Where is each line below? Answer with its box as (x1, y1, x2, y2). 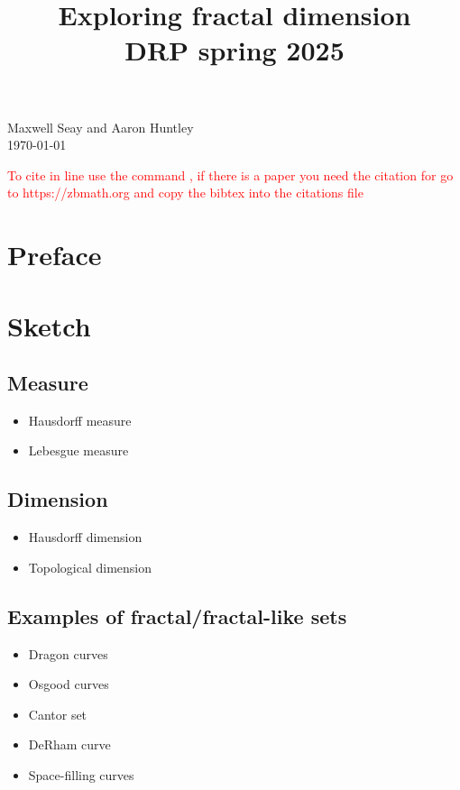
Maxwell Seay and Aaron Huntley (7, 117, 194, 136)
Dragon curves (28, 644, 108, 663)
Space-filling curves (28, 766, 134, 785)
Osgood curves (28, 675, 109, 694)
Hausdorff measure (28, 410, 132, 429)
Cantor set (28, 704, 87, 723)
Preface (7, 236, 102, 273)
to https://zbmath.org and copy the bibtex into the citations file (7, 183, 363, 202)
